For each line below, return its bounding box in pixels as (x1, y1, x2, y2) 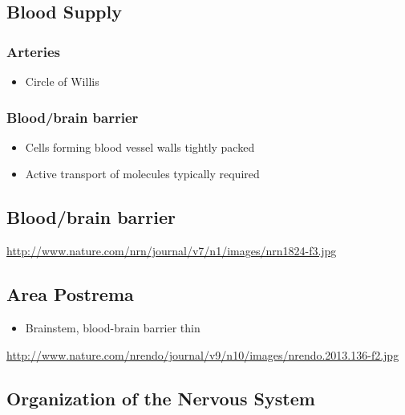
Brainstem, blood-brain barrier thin (25, 319, 200, 336)
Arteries (6, 41, 60, 61)
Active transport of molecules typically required (25, 165, 260, 182)
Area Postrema (6, 282, 134, 307)
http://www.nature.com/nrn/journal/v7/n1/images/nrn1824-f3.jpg (6, 242, 337, 259)
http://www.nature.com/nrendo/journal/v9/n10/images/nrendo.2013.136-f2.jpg (6, 346, 399, 363)
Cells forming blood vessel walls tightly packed (25, 138, 255, 155)
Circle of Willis (25, 73, 99, 89)
